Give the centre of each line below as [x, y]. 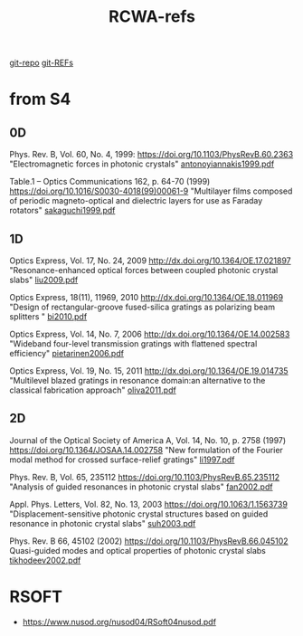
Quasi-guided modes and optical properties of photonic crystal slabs [138, 550]
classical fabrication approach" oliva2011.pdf [93, 390]
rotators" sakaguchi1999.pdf [62, 211]
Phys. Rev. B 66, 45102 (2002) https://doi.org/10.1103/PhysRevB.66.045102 [149, 541]
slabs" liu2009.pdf [44, 280]
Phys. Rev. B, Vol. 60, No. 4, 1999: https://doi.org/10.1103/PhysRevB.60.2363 [151, 155]
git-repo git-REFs [42, 63]
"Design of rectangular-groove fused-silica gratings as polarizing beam [142, 307]
